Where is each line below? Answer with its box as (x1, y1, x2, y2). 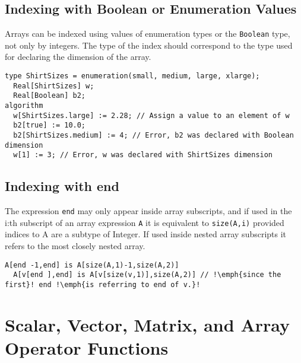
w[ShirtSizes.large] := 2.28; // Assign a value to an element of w (13, 111, 290, 120)
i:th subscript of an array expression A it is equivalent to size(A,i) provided (5, 216, 284, 228)
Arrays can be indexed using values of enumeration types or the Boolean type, (5, 27, 290, 40)
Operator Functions (5, 336, 169, 359)
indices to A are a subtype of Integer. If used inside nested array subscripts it (5, 228, 287, 240)
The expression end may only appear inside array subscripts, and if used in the (5, 205, 292, 217)
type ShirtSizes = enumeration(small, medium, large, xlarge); (5, 72, 260, 81)
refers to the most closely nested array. (5, 240, 145, 252)
